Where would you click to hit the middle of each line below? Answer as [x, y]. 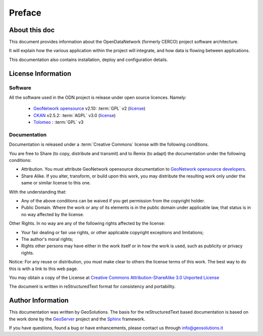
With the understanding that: [38, 192]
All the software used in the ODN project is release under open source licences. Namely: [98, 97]
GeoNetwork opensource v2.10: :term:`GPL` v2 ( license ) [89, 109]
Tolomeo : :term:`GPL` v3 [58, 122]
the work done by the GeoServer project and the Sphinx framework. [77, 319]
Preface [25, 13]
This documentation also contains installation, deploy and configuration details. [88, 59]
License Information [40, 73]
